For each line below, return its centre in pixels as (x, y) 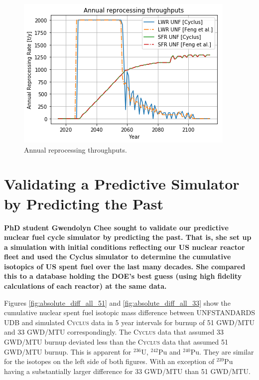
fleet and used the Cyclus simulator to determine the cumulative (118, 257)
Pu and (170, 351)
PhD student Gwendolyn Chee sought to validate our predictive (116, 227)
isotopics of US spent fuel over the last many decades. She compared (125, 266)
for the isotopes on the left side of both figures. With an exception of (109, 361)
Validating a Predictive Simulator (122, 184)
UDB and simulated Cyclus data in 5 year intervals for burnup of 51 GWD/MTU (129, 322)
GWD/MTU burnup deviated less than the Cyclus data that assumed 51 (116, 342)
